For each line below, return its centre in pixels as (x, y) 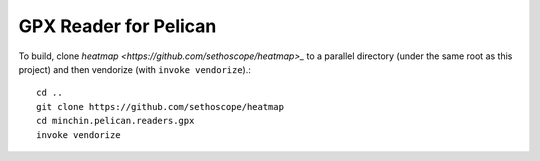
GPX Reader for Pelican (117, 26)
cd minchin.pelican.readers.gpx (115, 121)
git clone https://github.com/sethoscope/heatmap (160, 106)
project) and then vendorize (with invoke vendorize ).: (135, 69)
